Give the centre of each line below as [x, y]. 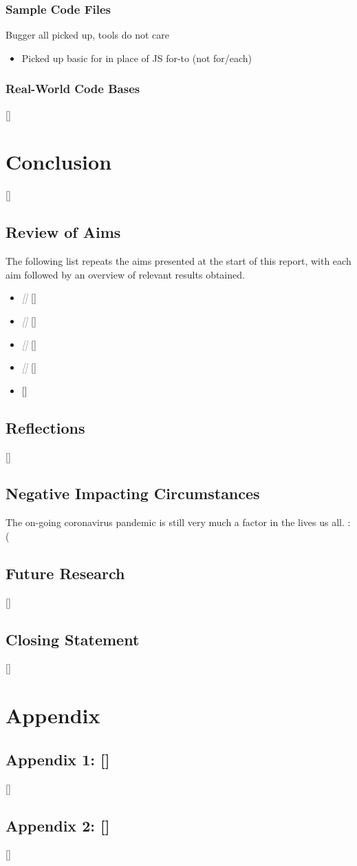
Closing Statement [73, 639]
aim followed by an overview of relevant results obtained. [125, 274]
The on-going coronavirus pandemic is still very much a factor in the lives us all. [175, 522]
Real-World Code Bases [73, 89]
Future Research [65, 573]
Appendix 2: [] [58, 825]
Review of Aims [63, 232]
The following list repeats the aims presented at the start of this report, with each [178, 261]
